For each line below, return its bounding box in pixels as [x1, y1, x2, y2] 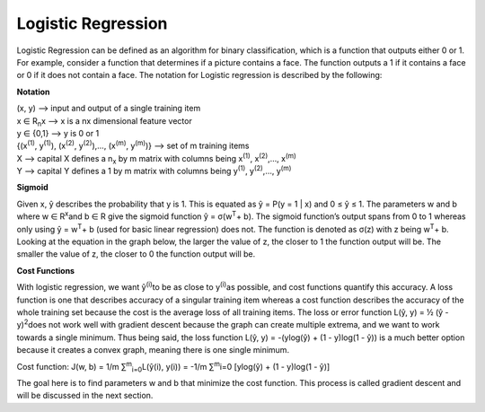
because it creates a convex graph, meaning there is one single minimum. [16, 345, 290, 355]
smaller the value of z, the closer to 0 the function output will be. [16, 249, 256, 259]
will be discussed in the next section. [16, 390, 154, 401]
